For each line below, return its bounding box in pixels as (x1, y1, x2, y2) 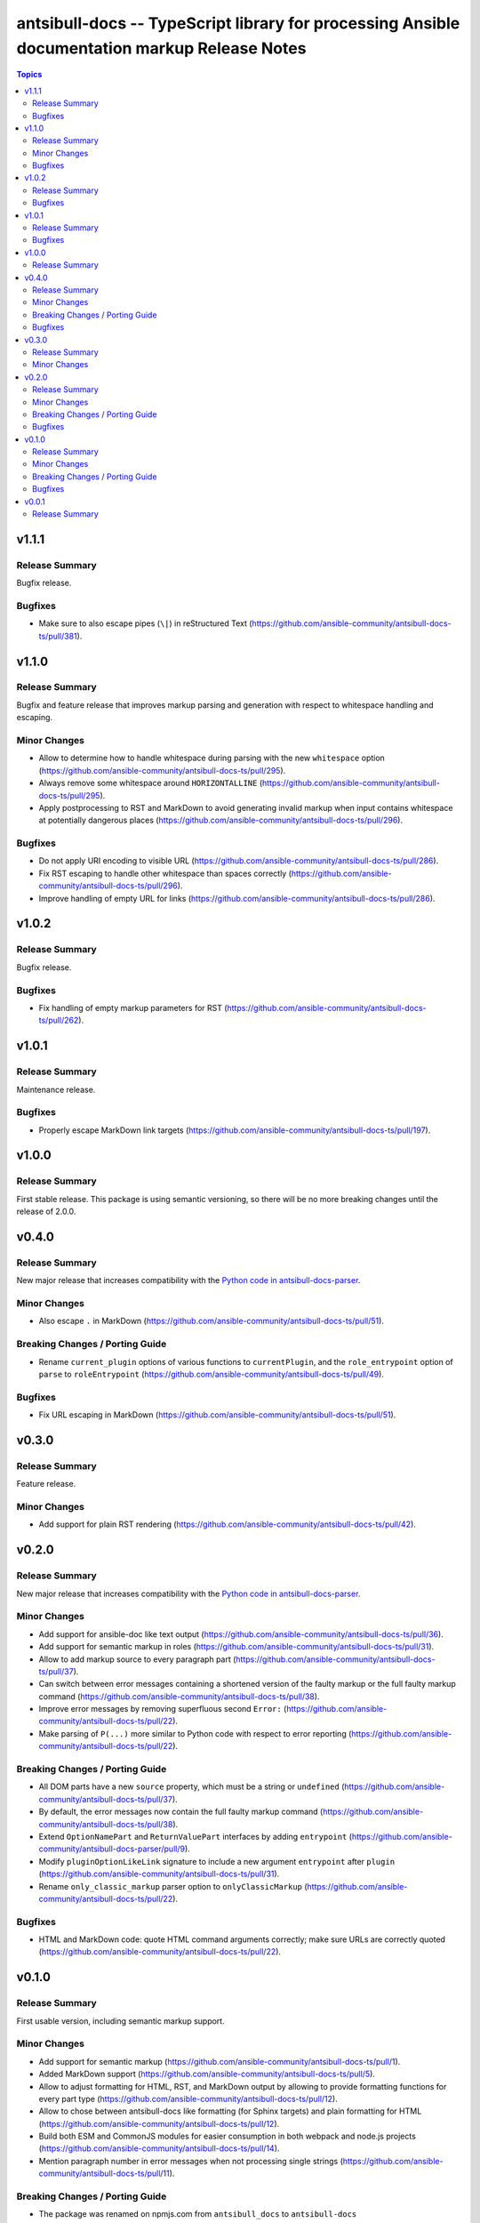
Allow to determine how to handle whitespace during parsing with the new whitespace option (38, 752, 386, 764)
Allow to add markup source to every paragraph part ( (38, 1654, 236, 1665)
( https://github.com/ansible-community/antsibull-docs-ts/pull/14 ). (38, 2143, 280, 2154)
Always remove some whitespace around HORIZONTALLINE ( (38, 778, 262, 789)
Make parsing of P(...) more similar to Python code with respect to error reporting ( (38, 1728, 352, 1738)
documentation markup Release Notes (16, 38, 307, 58)
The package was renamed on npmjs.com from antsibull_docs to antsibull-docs (38, 2209, 357, 2219)
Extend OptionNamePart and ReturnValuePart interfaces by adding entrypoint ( (38, 1831, 353, 1842)
